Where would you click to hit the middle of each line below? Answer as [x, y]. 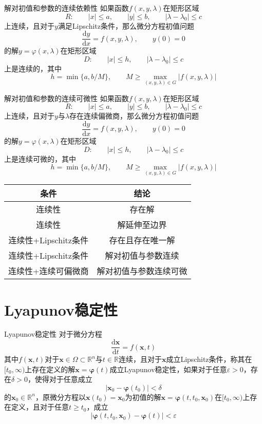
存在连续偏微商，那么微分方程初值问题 [134, 116]
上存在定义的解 [50, 369]
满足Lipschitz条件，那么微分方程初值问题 [126, 25]
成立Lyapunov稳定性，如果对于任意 [168, 369]
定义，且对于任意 [40, 407]
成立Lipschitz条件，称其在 [209, 359]
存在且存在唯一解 [142, 240]
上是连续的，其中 [33, 68]
